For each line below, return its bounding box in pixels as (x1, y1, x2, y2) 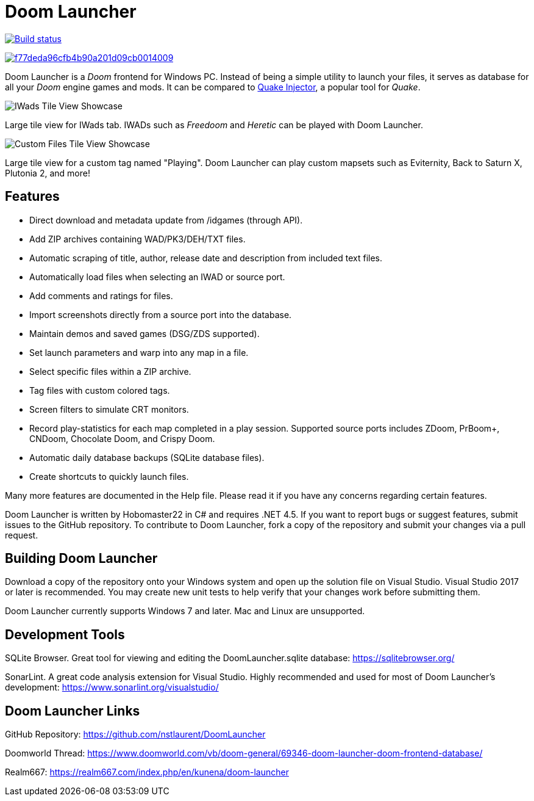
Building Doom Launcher (5, 551, 158, 567)
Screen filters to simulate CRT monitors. (29, 404, 189, 415)
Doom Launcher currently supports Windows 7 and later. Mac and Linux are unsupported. (5, 606, 365, 617)
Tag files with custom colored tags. (29, 385, 170, 396)
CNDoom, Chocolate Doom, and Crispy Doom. (29, 433, 215, 444)
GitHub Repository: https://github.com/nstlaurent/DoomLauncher (5, 729, 266, 740)
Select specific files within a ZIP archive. (29, 366, 191, 377)
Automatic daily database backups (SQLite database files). (29, 452, 265, 463)
